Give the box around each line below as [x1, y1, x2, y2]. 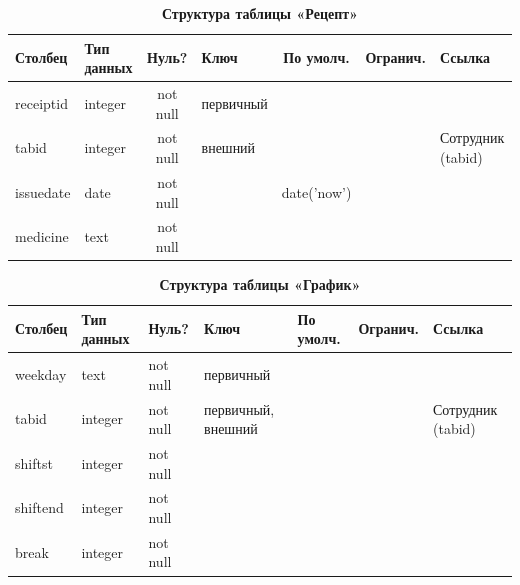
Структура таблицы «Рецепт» [161, 3, 359, 23]
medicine [15, 226, 69, 247]
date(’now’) [281, 181, 352, 202]
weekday [15, 363, 67, 384]
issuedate [15, 181, 71, 202]
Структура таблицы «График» [159, 274, 361, 295]
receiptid [15, 92, 68, 113]
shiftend [15, 497, 64, 518]
